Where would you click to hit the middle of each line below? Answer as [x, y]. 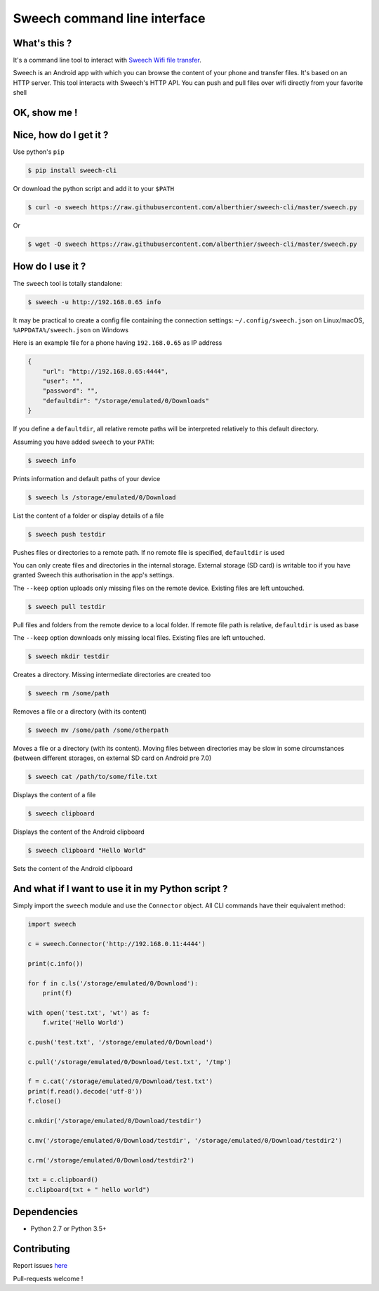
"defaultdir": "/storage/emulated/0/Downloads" [126, 401]
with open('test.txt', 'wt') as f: [89, 1013]
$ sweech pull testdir [67, 607]
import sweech [52, 924]
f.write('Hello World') [83, 1023]
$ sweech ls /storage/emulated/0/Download [102, 497]
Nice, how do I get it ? [61, 135]
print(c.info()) [56, 963]
